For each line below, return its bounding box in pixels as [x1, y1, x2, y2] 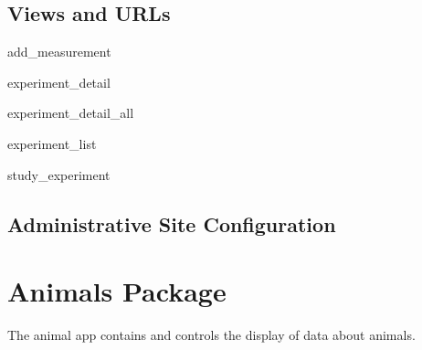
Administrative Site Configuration [7, 209, 336, 238]
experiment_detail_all [7, 103, 134, 122]
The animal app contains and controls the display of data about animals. [7, 325, 416, 345]
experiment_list [7, 133, 97, 153]
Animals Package [7, 272, 227, 310]
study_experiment [7, 164, 111, 184]
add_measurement [7, 42, 111, 61]
